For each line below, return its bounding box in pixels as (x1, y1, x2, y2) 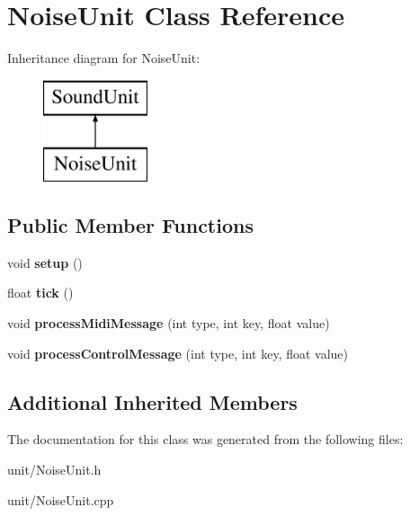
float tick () (7, 283, 74, 302)
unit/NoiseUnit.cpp (7, 490, 114, 509)
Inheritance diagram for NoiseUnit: (7, 49, 201, 67)
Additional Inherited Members (7, 387, 298, 415)
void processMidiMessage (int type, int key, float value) (7, 314, 330, 333)
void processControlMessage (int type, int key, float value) (7, 343, 349, 362)
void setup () (7, 253, 83, 271)
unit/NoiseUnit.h (7, 460, 102, 479)
